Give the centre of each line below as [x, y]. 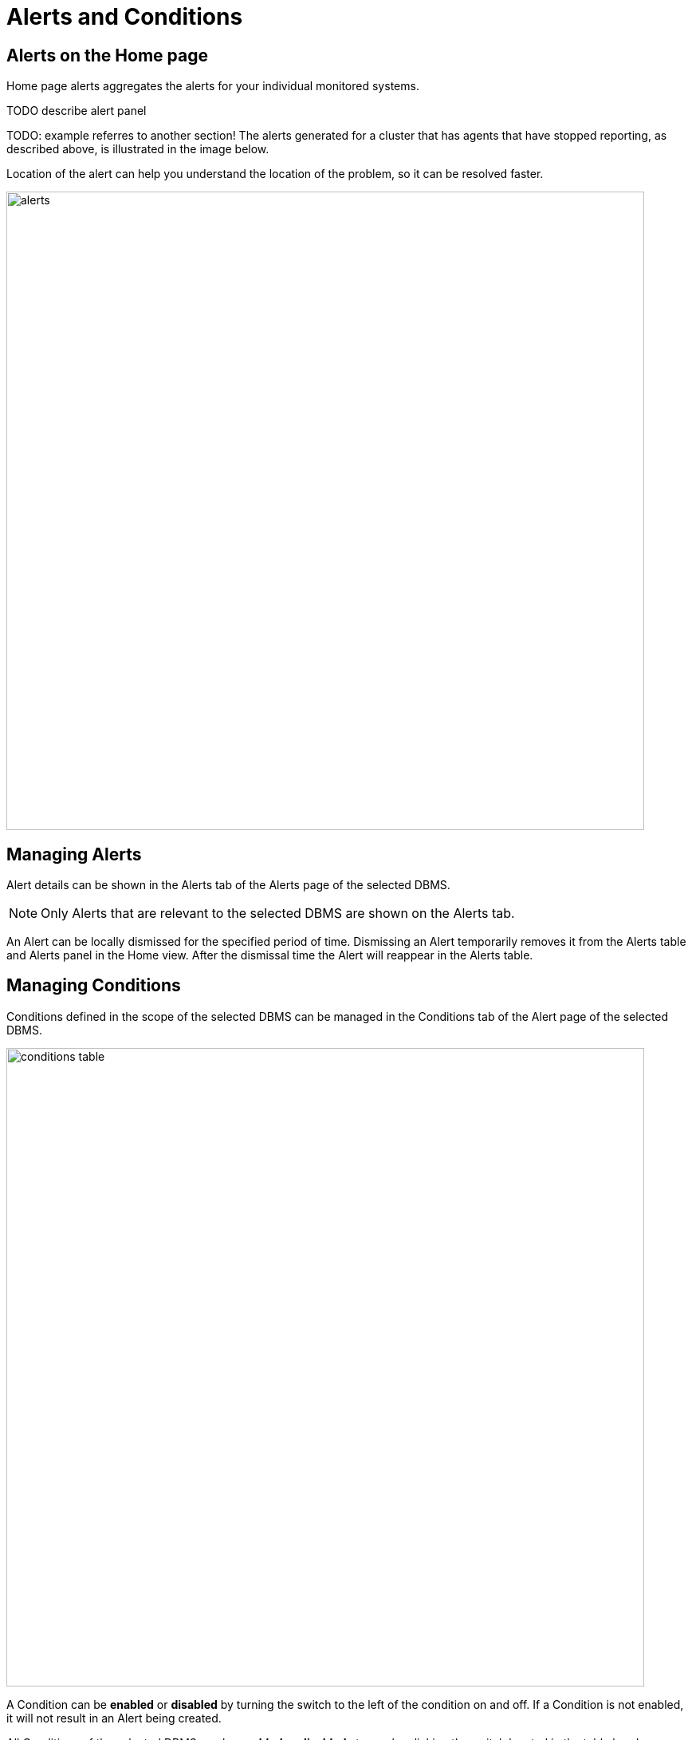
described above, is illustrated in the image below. [138, 149]
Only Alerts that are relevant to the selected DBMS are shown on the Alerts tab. [278, 913]
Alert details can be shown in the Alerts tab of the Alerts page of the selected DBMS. [228, 885]
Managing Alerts [74, 854]
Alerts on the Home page [107, 55]
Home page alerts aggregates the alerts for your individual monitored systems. [213, 86]
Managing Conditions [94, 986]
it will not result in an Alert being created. [114, 1718]
